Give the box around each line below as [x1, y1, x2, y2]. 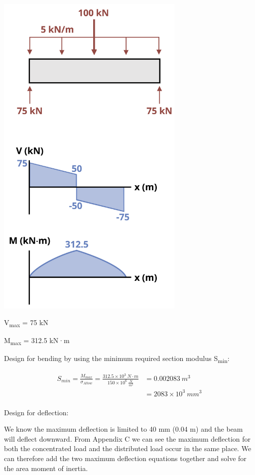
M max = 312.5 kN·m [4, 335, 70, 347]
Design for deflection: [4, 407, 69, 417]
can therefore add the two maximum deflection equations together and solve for [4, 453, 247, 463]
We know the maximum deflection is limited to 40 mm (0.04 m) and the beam [4, 424, 243, 434]
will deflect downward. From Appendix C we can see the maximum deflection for [4, 433, 251, 444]
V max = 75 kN [4, 317, 48, 329]
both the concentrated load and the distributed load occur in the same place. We [4, 443, 252, 454]
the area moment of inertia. [4, 463, 88, 473]
